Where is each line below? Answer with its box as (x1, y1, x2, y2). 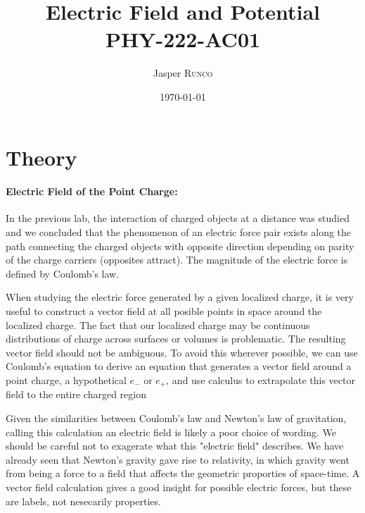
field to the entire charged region (6, 387, 147, 402)
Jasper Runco (153, 66, 213, 80)
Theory (6, 142, 77, 171)
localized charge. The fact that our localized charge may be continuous (6, 317, 310, 332)
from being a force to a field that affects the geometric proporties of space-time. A (6, 466, 360, 481)
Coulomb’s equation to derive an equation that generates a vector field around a (6, 359, 352, 373)
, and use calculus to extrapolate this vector (166, 373, 355, 388)
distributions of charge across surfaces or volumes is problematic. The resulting (6, 331, 346, 346)
